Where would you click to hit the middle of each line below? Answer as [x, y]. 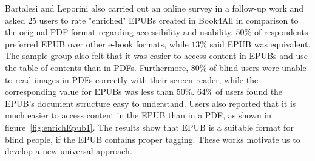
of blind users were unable [258, 67]
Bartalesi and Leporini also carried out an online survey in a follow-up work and [154, 8]
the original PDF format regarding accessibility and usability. [119, 32]
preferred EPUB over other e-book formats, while [97, 43]
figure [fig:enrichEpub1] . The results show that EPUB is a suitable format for [149, 127]
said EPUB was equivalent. [260, 43]
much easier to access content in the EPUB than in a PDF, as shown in [138, 115]
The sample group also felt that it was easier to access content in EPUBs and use [156, 56]
